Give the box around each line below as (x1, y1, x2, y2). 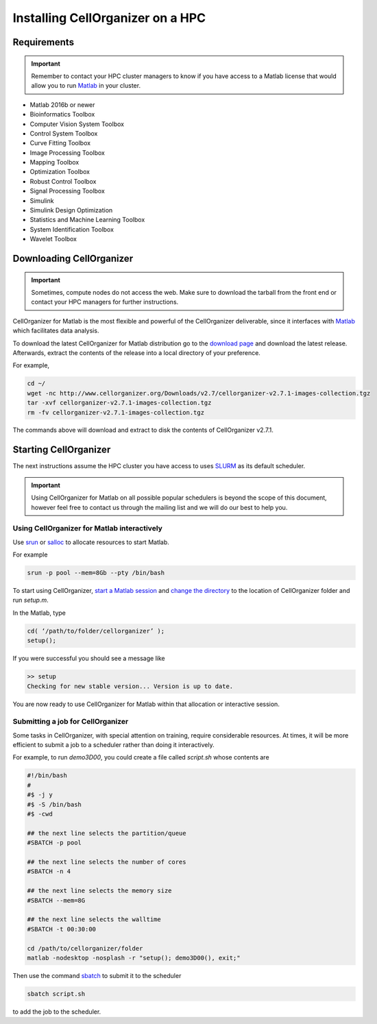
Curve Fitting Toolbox (29, 139, 91, 147)
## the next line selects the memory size (27, 887, 172, 894)
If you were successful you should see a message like (12, 655, 165, 663)
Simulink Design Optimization (29, 206, 113, 215)
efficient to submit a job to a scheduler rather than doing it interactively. (12, 741, 215, 749)
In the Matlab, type (12, 609, 66, 617)
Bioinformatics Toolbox (29, 110, 95, 119)
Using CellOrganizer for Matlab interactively (12, 524, 162, 533)
